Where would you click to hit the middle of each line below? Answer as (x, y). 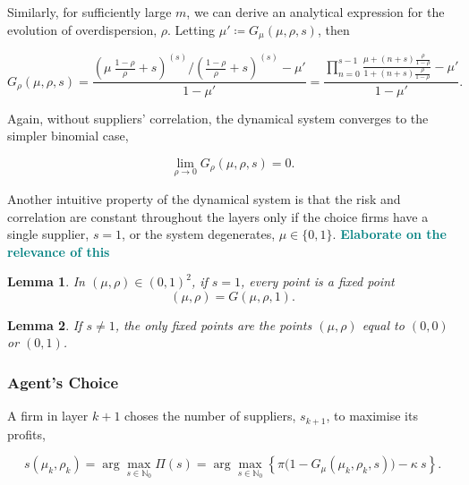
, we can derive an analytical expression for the (316, 12)
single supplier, (48, 234)
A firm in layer (48, 416)
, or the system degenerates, (199, 234)
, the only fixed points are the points (213, 324)
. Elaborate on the (389, 234)
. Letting (192, 29)
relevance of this (59, 251)
